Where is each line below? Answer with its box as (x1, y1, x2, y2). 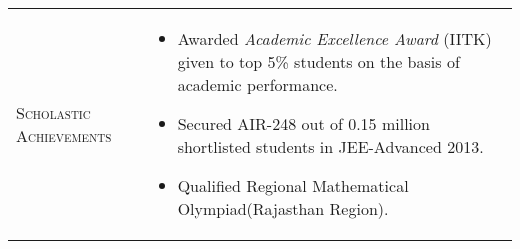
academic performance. (177, 73, 338, 96)
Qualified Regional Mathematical (177, 174, 409, 197)
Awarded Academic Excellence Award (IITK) (177, 27, 492, 50)
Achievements (16, 123, 112, 147)
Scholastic (16, 100, 91, 124)
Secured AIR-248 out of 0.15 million (177, 112, 430, 135)
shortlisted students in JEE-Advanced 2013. (177, 135, 484, 158)
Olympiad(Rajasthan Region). (177, 197, 389, 220)
